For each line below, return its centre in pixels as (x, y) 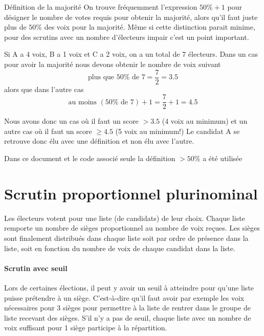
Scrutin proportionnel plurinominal (131, 193)
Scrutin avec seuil (36, 268)
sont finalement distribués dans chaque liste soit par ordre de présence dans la (126, 238)
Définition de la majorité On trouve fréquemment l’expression (101, 7)
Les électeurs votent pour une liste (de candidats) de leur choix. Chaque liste (125, 218)
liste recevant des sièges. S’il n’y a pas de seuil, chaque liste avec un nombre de (128, 317)
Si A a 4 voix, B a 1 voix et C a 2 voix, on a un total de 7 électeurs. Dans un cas (131, 54)
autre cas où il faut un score (48, 131)
